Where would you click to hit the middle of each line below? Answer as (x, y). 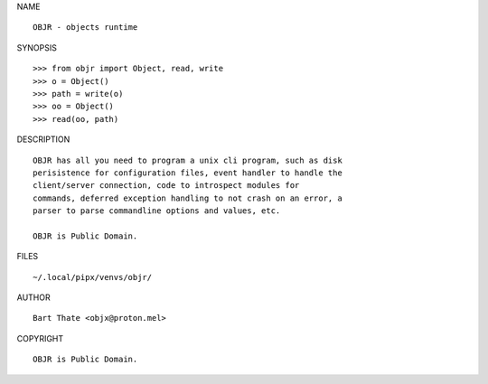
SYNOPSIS (37, 47)
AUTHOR (33, 297)
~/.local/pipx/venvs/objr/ (93, 277)
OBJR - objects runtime (85, 28)
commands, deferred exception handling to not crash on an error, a (188, 198)
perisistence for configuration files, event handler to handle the (188, 173)
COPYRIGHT (40, 338)
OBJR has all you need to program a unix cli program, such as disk (188, 160)
